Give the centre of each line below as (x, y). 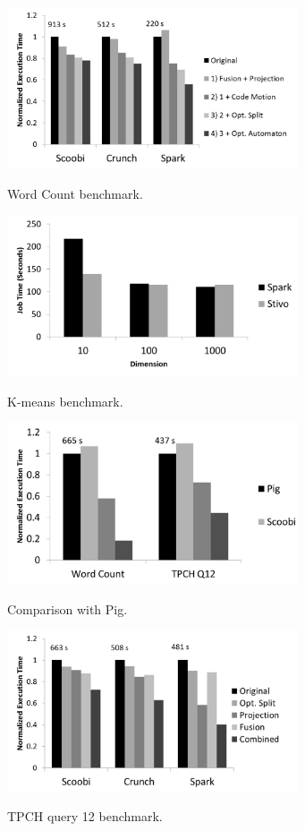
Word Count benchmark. (75, 193)
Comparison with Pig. (68, 608)
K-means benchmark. (65, 401)
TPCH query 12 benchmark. (85, 816)
